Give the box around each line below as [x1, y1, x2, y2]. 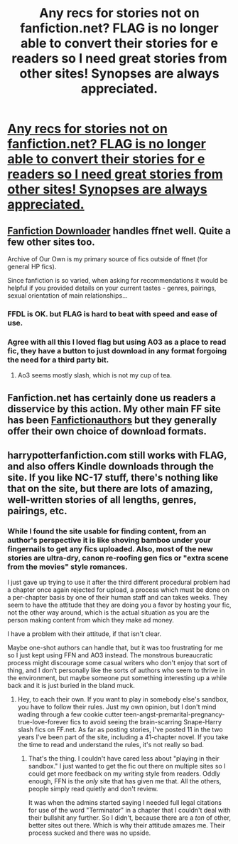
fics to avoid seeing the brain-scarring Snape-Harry [70, 718, 222, 726]
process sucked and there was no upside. [28, 828, 151, 838]
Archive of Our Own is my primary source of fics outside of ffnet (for [7, 255, 208, 263]
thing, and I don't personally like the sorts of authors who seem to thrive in [7, 666, 225, 674]
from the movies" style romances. [7, 561, 128, 571]
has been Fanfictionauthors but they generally [7, 414, 217, 426]
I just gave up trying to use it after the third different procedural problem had [7, 578, 231, 587]
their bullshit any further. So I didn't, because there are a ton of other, [28, 813, 231, 822]
